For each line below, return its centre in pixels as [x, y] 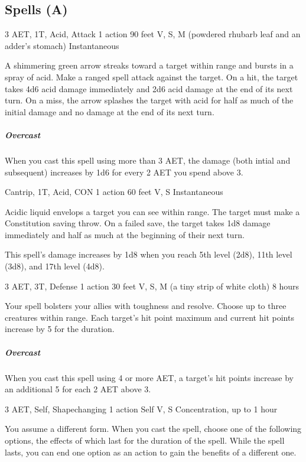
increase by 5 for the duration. [60, 329]
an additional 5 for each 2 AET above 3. [78, 389]
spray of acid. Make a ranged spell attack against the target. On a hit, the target [152, 77]
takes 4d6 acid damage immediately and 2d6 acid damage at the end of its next [149, 88]
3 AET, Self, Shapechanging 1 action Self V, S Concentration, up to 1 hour [141, 409]
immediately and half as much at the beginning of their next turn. [125, 234]
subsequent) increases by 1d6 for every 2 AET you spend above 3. [124, 172]
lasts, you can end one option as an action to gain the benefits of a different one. [151, 452]
